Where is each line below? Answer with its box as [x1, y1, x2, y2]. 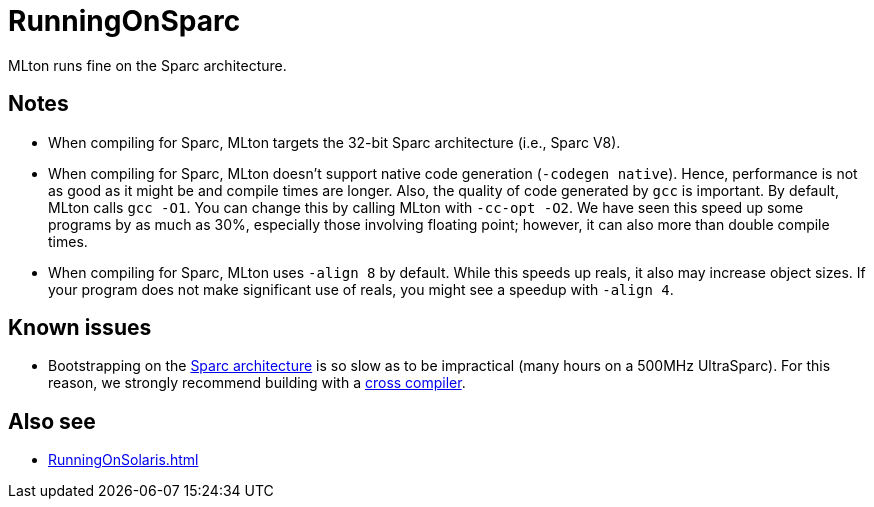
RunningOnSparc [8, 4, 241, 38]
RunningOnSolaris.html [48, 451, 199, 469]
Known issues [8, 315, 152, 341]
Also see [8, 408, 96, 434]
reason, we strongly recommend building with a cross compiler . [48, 374, 466, 392]
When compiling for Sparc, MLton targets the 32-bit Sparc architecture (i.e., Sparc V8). [48, 133, 621, 151]
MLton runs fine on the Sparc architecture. [8, 56, 287, 74]
